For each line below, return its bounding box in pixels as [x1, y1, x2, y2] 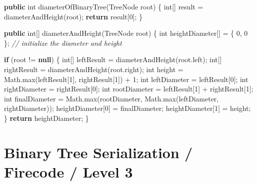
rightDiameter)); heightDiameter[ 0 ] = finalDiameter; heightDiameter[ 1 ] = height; [4, 103, 251, 113]
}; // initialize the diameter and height [4, 37, 122, 48]
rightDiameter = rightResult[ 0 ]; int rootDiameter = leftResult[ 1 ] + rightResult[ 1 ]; [4, 84, 254, 94]
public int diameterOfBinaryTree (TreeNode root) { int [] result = [4, 1, 203, 11]
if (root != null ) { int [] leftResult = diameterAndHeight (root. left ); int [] [4, 54, 222, 65]
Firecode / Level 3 [4, 161, 133, 182]
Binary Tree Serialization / [4, 142, 193, 162]
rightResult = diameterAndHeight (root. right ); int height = [4, 64, 184, 74]
